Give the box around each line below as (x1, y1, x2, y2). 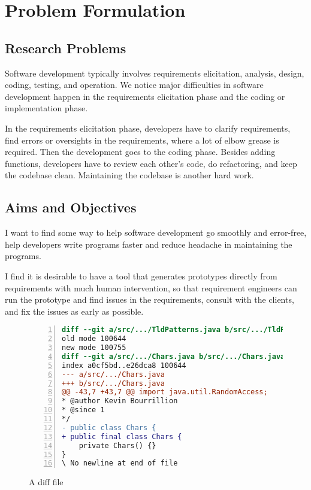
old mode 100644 (62, 334, 126, 343)
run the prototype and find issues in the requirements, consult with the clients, (5, 293, 294, 306)
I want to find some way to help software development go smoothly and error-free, (5, 226, 307, 239)
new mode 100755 (62, 343, 126, 352)
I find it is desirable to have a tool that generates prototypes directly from (5, 269, 277, 282)
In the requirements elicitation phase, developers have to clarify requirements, (5, 121, 291, 134)
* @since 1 (62, 406, 105, 415)
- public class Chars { (62, 423, 156, 432)
